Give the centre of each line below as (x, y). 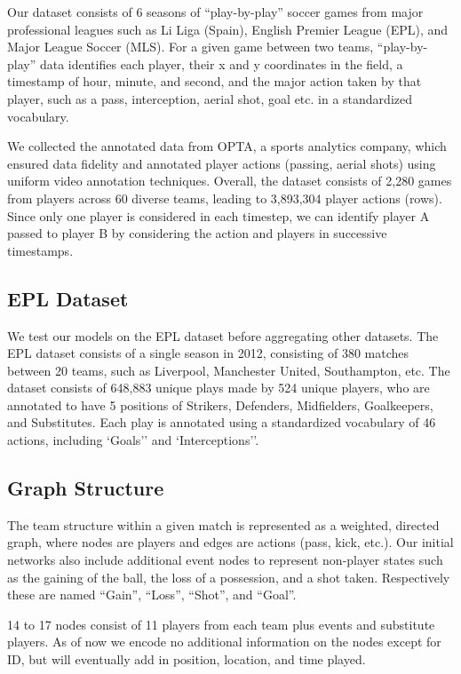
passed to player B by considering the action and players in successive (197, 233)
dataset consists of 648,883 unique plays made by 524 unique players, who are (219, 388)
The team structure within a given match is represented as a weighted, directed (223, 524)
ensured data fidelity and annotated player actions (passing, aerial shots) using (222, 163)
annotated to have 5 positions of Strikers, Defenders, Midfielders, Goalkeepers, (220, 404)
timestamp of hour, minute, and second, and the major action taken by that (215, 81)
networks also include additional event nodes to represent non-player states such (225, 560)
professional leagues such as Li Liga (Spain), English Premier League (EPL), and (228, 29)
